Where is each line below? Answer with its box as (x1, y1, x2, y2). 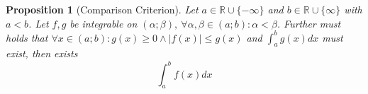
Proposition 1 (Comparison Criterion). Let (6, 2, 199, 16)
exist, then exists (6, 46, 78, 61)
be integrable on (69, 16, 138, 30)
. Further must (277, 16, 341, 30)
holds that (6, 30, 48, 45)
